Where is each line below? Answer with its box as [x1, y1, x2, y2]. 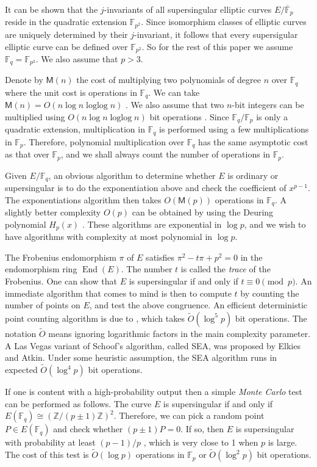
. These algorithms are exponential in [82, 217, 222, 230]
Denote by [5, 73, 43, 86]
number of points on [5, 299, 80, 311]
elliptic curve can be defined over [5, 40, 128, 52]
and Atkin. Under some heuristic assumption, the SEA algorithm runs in [5, 351, 277, 364]
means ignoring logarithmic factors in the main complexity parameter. [48, 327, 311, 340]
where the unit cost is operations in [5, 85, 137, 98]
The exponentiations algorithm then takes [5, 193, 162, 206]
